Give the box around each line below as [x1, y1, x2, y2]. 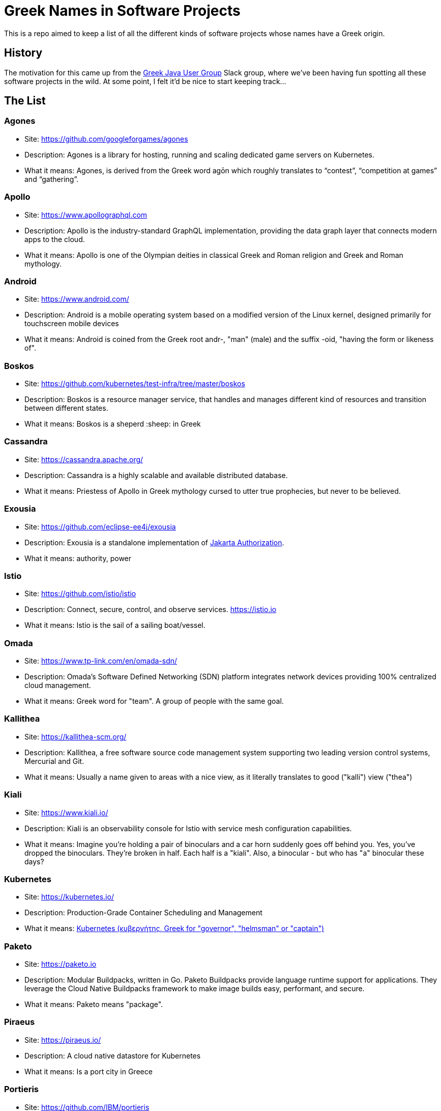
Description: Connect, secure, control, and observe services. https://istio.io [24, 605, 277, 614]
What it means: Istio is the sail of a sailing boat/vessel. [24, 621, 205, 630]
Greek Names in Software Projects [4, 2, 241, 19]
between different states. [24, 404, 108, 413]
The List [4, 94, 46, 108]
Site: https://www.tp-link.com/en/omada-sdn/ [24, 656, 178, 666]
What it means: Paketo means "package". [24, 1000, 163, 1009]
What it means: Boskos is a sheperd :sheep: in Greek [24, 419, 201, 429]
